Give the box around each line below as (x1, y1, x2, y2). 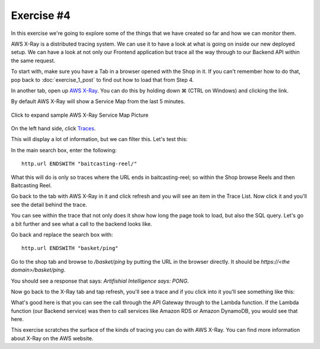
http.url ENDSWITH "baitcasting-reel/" (21, 161, 137, 167)
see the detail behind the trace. (11, 201, 87, 208)
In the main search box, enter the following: (11, 146, 117, 153)
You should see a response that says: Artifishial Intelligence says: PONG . (11, 277, 189, 284)
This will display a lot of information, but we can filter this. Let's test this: (11, 136, 188, 143)
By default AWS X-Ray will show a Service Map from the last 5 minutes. (11, 98, 185, 105)
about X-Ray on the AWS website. (11, 335, 94, 342)
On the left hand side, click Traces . (11, 125, 96, 132)
